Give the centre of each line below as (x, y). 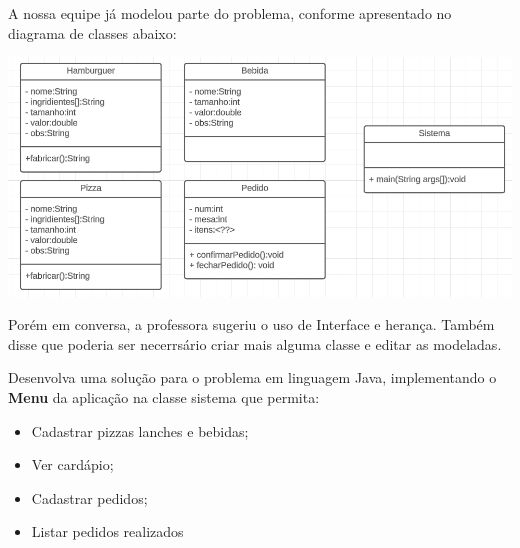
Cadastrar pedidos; (89, 497)
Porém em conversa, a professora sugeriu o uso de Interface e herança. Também (251, 324)
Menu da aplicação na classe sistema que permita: (164, 397)
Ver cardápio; (72, 464)
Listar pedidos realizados (107, 531)
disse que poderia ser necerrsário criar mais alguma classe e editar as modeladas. (255, 343)
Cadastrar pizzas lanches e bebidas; (140, 430)
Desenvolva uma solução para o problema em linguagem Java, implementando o (252, 377)
